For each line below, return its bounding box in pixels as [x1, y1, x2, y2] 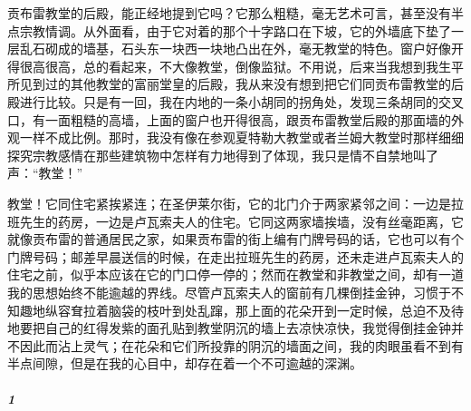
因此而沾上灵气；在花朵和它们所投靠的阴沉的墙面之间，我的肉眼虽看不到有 [19, 336, 464, 355]
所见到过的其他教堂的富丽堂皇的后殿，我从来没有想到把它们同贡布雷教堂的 [7, 74, 451, 93]
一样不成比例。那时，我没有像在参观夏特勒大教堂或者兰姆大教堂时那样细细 [19, 128, 464, 147]
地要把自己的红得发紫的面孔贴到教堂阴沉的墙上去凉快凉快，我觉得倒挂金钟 [7, 318, 451, 338]
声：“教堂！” [7, 163, 83, 182]
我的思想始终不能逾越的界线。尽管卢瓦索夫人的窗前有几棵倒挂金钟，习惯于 [7, 282, 451, 301]
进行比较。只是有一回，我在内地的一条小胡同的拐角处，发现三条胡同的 [19, 92, 438, 111]
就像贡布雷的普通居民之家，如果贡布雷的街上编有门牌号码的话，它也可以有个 [7, 230, 464, 249]
